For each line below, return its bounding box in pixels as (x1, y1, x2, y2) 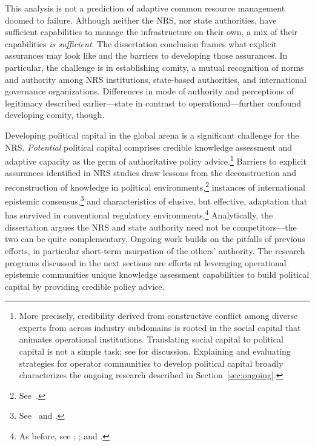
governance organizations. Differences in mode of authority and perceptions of (5, 85, 294, 97)
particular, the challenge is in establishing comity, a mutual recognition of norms (5, 61, 304, 73)
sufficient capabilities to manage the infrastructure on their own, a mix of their (5, 25, 298, 38)
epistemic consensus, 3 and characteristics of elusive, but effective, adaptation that (5, 193, 308, 207)
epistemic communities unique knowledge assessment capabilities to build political (5, 268, 310, 281)
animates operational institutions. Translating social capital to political (19, 333, 283, 346)
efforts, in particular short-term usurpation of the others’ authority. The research (5, 244, 305, 257)
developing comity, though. (5, 108, 105, 121)
